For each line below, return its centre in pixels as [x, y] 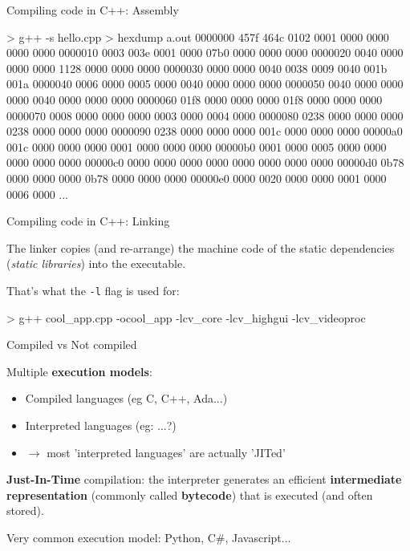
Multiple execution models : [79, 371]
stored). [25, 510]
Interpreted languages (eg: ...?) [101, 425]
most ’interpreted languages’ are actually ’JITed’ [166, 452]
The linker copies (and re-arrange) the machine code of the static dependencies [201, 247]
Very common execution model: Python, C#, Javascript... [149, 537]
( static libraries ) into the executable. [96, 263]
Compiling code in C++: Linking [88, 221]
